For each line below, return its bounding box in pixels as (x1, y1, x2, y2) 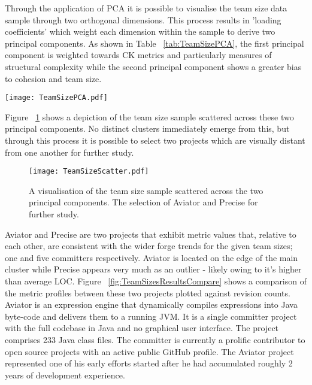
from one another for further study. (5, 145, 134, 158)
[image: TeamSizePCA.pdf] (5, 93, 108, 102)
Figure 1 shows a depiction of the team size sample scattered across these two (5, 110, 294, 123)
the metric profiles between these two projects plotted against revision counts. (5, 286, 290, 299)
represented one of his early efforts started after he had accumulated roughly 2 (5, 357, 293, 369)
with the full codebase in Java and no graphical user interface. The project (5, 322, 279, 334)
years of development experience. (5, 368, 125, 381)
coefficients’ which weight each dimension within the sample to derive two (5, 25, 275, 38)
